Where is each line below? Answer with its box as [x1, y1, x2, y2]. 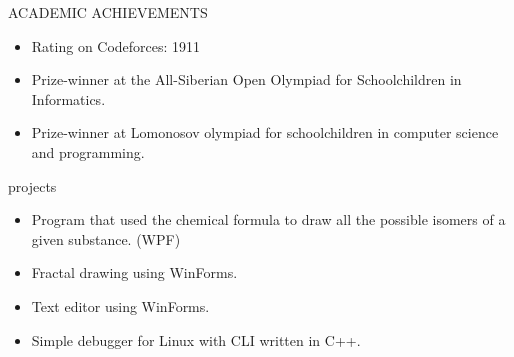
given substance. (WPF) [31, 228, 181, 249]
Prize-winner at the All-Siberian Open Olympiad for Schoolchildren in [31, 69, 462, 90]
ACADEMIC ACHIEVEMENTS [8, 2, 208, 22]
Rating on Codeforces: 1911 [31, 35, 201, 56]
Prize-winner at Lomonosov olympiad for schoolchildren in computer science [31, 122, 499, 143]
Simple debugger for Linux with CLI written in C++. [31, 329, 361, 350]
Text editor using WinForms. [31, 295, 210, 316]
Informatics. [31, 88, 106, 109]
